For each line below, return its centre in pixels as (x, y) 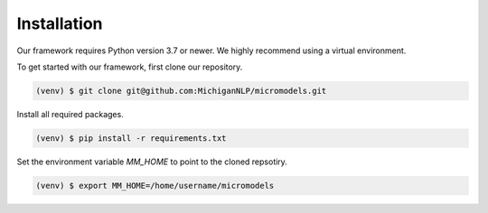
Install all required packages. (70, 114)
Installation (60, 23)
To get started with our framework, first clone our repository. (130, 67)
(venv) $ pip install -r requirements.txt (131, 138)
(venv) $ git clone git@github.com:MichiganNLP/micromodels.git (181, 91)
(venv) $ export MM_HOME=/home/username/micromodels (155, 185)
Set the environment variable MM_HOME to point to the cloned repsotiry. (152, 162)
